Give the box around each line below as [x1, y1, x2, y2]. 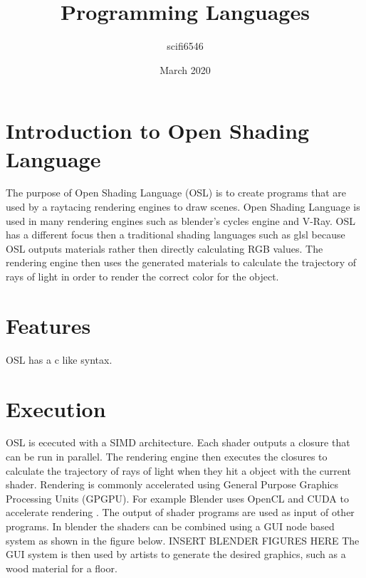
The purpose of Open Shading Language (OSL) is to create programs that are [6, 185, 347, 200]
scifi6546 [167, 38, 204, 53]
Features [6, 310, 91, 340]
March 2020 [160, 62, 211, 77]
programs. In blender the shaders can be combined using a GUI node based [6, 519, 335, 533]
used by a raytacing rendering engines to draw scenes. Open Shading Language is [6, 199, 360, 214]
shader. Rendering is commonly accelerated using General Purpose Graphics [6, 477, 339, 492]
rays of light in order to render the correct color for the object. [6, 269, 279, 283]
